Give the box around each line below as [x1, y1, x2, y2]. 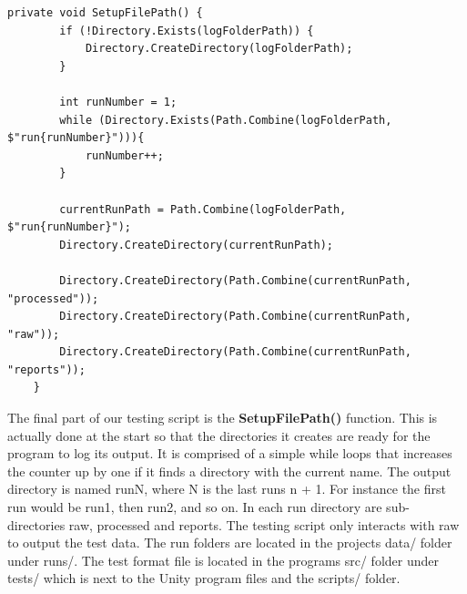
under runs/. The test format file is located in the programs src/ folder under [7, 550, 439, 569]
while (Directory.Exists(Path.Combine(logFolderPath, [59, 113, 392, 127]
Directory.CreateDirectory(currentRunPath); [59, 238, 333, 251]
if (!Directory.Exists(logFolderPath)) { [59, 24, 314, 37]
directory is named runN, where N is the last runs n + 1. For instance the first [7, 479, 446, 498]
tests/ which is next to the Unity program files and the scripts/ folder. [7, 568, 401, 588]
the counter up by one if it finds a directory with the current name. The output [7, 461, 452, 480]
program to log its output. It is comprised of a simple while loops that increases [7, 444, 452, 463]
